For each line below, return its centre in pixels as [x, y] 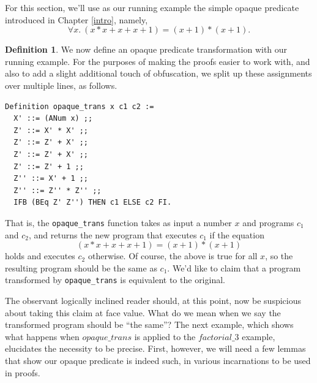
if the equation [237, 234]
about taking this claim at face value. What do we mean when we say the [143, 312]
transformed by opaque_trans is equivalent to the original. [115, 280]
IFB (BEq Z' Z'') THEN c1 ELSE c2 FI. [93, 203]
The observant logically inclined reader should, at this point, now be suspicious [153, 300]
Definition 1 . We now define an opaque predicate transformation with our [146, 49]
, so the [279, 256]
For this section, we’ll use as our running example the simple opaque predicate [152, 7]
